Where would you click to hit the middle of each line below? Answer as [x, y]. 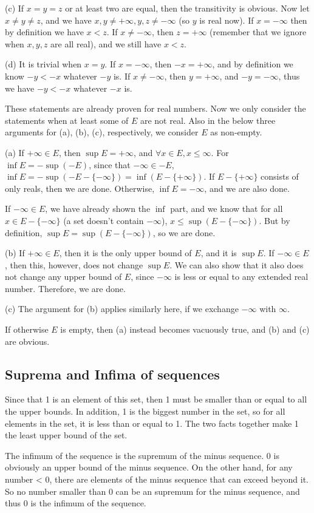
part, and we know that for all [227, 209]
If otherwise [27, 329]
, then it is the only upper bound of [125, 253]
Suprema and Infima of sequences [112, 374]
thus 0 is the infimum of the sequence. [76, 503]
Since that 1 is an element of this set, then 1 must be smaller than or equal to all [156, 399]
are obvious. [27, 341]
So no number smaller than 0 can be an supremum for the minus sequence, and [152, 491]
